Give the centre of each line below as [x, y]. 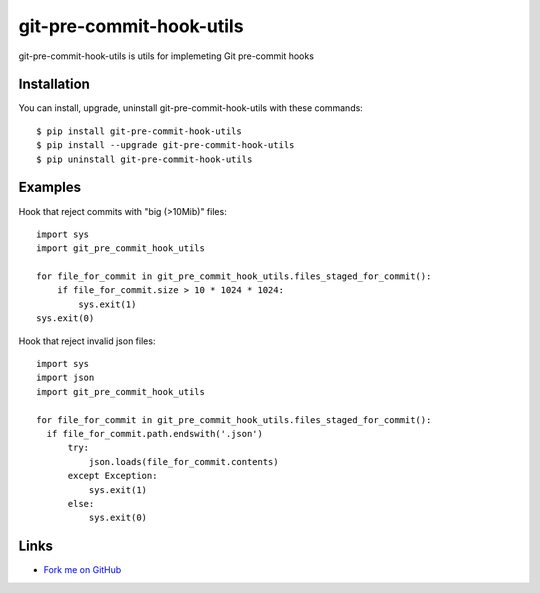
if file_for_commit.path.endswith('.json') [155, 433]
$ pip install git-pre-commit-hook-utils [139, 131]
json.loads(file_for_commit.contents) [183, 461]
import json [65, 378]
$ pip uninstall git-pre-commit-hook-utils [144, 159]
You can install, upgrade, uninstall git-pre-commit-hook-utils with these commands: [191, 108]
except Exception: [112, 476]
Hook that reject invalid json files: [87, 341]
